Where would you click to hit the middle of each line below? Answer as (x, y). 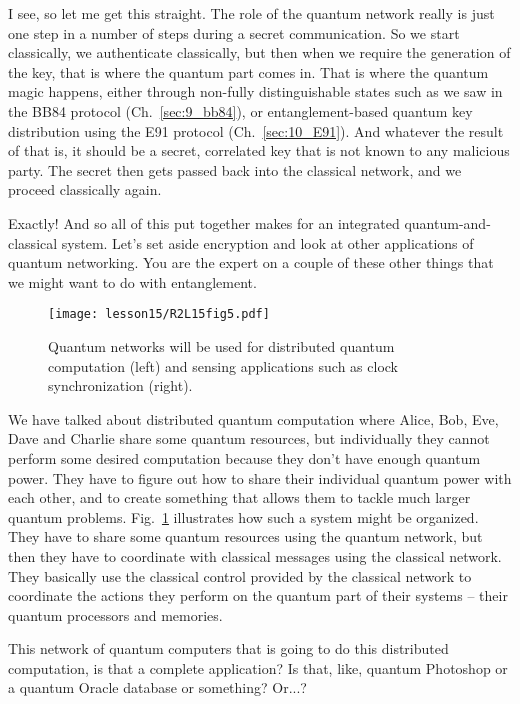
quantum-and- (447, 222)
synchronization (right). (120, 385)
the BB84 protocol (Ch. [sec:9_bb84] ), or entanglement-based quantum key (240, 110)
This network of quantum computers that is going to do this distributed (228, 648)
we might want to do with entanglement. (132, 281)
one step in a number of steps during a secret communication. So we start (234, 32)
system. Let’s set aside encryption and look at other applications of (267, 242)
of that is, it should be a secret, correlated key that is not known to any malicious (259, 150)
